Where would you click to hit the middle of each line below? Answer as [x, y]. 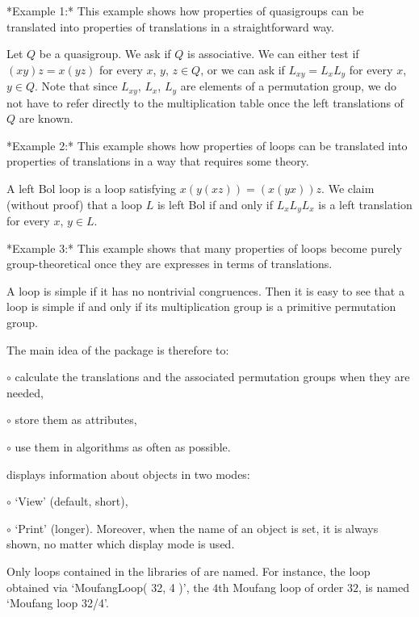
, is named [383, 587]
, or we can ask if [243, 69]
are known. [46, 118]
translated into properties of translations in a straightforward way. [170, 26]
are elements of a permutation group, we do [289, 86]
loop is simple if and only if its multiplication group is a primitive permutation [201, 306]
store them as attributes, [76, 420]
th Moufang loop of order [281, 587]
